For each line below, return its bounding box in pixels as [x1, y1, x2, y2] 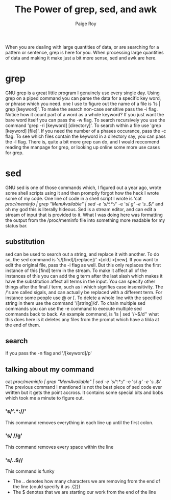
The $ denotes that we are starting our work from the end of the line [12, 489, 157, 495]
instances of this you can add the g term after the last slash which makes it [5, 273, 163, 279]
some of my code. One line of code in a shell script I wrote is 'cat [5, 195, 142, 201]
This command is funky [5, 468, 55, 474]
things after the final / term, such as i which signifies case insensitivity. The [5, 283, 163, 290]
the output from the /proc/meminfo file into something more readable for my [5, 217, 165, 223]
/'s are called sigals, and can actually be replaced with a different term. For [5, 289, 163, 295]
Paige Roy [75, 20, 96, 27]
